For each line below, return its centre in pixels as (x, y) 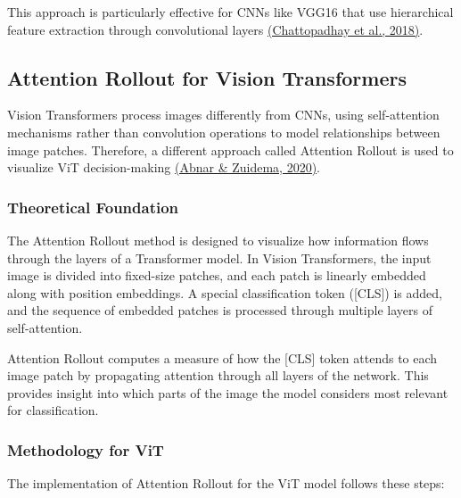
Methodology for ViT (86, 449)
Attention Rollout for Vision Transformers (207, 77)
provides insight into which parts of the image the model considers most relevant (228, 392)
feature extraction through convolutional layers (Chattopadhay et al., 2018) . (215, 29)
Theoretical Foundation (93, 207)
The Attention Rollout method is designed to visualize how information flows (218, 240)
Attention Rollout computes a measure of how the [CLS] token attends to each (222, 357)
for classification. (53, 410)
